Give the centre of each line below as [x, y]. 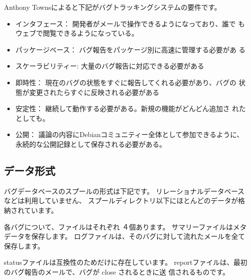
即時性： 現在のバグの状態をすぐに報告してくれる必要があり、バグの [126, 82]
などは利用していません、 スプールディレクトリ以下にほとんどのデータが [121, 200]
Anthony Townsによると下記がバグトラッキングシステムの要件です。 [113, 7]
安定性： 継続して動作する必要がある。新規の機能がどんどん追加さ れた [131, 108]
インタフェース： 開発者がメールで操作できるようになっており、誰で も [130, 23]
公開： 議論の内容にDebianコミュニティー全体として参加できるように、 [129, 134]
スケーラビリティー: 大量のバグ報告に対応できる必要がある [110, 66]
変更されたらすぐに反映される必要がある [94, 92]
